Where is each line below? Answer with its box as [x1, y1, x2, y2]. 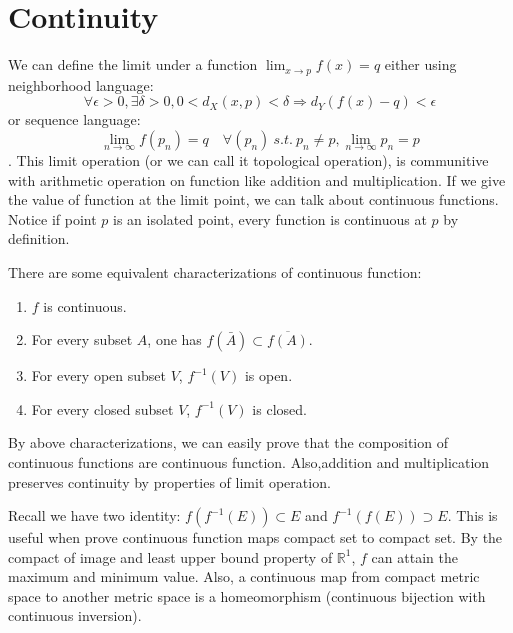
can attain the [371, 546, 458, 567]
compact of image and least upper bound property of [8, 546, 333, 567]
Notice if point [8, 208, 97, 229]
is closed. [252, 398, 307, 419]
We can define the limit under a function [8, 54, 258, 75]
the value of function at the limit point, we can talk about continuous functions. [8, 189, 499, 210]
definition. [8, 228, 70, 249]
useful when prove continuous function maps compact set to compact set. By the [8, 527, 503, 548]
